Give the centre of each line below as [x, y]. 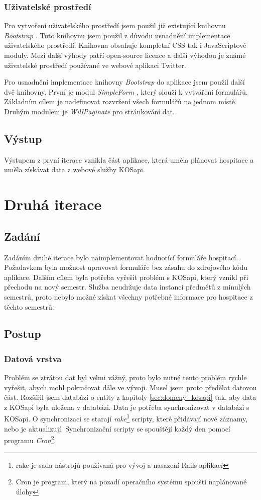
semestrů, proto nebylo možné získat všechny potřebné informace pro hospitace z [128, 296]
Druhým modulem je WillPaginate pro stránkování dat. [89, 111]
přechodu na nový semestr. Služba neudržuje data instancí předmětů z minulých [127, 287]
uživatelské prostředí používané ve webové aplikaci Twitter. [95, 65]
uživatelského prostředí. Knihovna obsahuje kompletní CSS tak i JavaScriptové [125, 45]
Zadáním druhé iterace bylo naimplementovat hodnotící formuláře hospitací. [121, 257]
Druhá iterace [53, 204]
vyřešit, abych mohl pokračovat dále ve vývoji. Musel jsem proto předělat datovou [130, 387]
